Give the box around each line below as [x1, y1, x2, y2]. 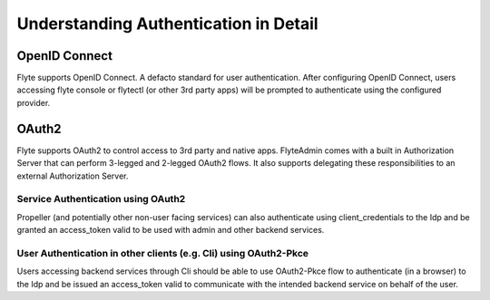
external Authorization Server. [16, 170, 129, 181]
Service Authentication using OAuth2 [16, 193, 186, 206]
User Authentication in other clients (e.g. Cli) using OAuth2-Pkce [16, 247, 309, 259]
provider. [16, 97, 51, 108]
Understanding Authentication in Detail [16, 14, 318, 34]
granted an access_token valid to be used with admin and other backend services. [16, 225, 325, 236]
